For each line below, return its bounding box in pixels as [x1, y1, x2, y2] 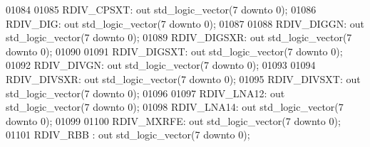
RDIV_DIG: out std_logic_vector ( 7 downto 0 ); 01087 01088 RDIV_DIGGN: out [6, 16, 364, 31]
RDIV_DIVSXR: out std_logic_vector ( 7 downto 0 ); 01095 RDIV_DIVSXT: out [6, 71, 361, 86]
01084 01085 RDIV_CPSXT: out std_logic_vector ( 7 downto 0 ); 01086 [6, 2, 317, 16]
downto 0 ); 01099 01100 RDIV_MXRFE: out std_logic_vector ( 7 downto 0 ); [6, 113, 341, 128]
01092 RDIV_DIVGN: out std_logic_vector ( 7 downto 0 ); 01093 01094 [6, 58, 316, 72]
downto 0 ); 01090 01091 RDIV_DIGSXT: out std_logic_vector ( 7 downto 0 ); [6, 43, 343, 58]
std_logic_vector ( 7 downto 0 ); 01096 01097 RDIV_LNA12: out [6, 85, 285, 100]
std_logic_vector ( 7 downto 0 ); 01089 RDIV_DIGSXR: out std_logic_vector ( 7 [6, 30, 352, 45]
